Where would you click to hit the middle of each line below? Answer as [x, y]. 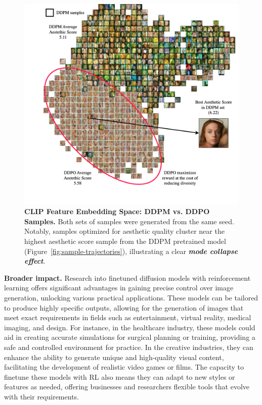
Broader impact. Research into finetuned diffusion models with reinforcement [127, 277]
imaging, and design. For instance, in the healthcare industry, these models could [130, 327]
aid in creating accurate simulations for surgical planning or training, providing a [130, 337]
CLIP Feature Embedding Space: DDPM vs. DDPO [117, 211]
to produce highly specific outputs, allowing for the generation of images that [124, 307]
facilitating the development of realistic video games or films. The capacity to [124, 367]
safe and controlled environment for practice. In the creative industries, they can [129, 347]
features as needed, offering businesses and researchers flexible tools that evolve [127, 387]
